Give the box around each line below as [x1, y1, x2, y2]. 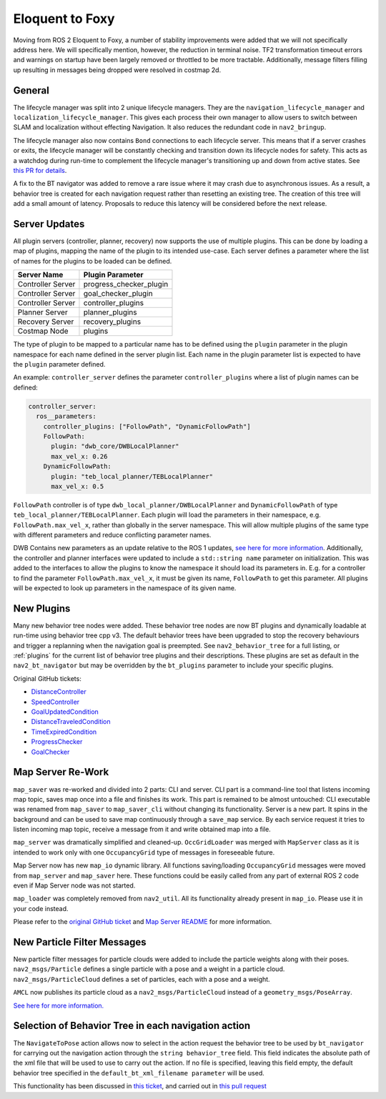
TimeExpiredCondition [31, 727, 97, 736]
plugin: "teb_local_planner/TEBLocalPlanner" [51, 472, 214, 480]
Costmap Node [17, 326, 69, 336]
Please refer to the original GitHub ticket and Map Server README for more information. [13, 918, 272, 926]
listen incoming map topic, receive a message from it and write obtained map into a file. [13, 825, 271, 834]
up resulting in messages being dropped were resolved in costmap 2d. [13, 65, 222, 74]
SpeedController [31, 697, 80, 706]
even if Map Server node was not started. [13, 881, 136, 890]
